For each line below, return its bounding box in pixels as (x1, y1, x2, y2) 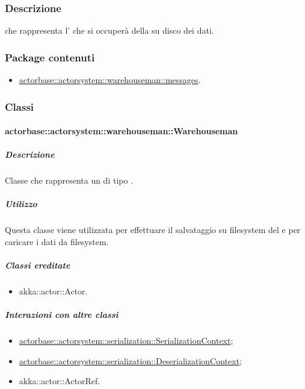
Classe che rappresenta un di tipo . (5, 174, 134, 187)
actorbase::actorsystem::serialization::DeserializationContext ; (19, 354, 242, 367)
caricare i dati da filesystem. (5, 235, 109, 247)
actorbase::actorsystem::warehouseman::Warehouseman (5, 125, 238, 137)
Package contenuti (5, 49, 95, 64)
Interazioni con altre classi (5, 308, 119, 321)
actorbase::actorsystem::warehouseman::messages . (19, 73, 201, 86)
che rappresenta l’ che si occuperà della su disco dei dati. (5, 24, 214, 37)
